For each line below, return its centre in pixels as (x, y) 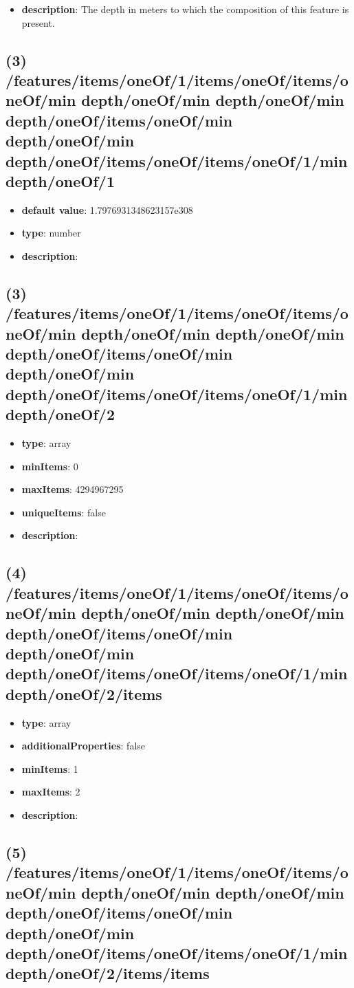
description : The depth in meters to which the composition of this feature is (185, 9)
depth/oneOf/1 (60, 180)
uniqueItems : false (64, 512)
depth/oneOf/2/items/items (108, 973)
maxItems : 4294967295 (73, 489)
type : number (51, 233)
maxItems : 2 (51, 792)
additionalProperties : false (84, 746)
